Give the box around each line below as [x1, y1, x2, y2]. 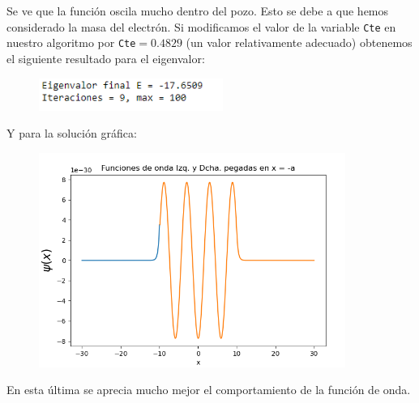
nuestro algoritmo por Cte [6, 34, 136, 51]
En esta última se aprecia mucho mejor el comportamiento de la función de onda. [6, 381, 411, 398]
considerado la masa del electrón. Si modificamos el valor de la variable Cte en [6, 18, 396, 35]
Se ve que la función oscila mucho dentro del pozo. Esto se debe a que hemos [6, 2, 389, 19]
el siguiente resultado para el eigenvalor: [6, 49, 205, 66]
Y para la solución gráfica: [6, 125, 137, 142]
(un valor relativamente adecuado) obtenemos [186, 34, 413, 51]
